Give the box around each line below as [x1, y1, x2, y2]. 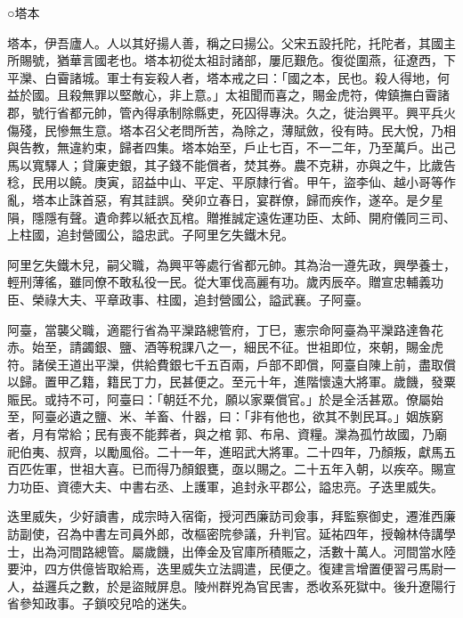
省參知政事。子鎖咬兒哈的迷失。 [7, 594, 194, 613]
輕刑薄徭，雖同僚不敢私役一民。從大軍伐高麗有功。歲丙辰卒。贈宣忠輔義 [7, 272, 431, 291]
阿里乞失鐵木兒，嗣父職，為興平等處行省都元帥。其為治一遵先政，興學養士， [7, 255, 456, 273]
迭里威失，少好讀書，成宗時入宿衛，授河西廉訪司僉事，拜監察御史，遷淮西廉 [7, 507, 456, 525]
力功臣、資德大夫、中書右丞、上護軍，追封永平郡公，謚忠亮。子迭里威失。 [7, 476, 443, 495]
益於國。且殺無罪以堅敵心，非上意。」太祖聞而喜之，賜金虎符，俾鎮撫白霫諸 [7, 85, 450, 104]
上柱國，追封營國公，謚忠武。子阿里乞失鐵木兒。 [7, 225, 294, 244]
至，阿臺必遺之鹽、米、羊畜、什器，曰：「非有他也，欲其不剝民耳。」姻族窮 [7, 407, 443, 426]
